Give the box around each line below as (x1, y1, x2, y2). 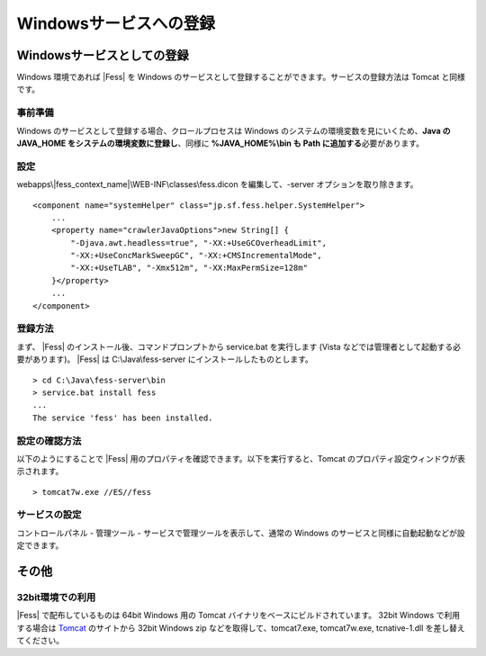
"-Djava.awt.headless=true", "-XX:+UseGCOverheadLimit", (70, 238, 328, 247)
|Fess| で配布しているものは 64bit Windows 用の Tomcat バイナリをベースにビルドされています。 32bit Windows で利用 (16, 610, 461, 621)
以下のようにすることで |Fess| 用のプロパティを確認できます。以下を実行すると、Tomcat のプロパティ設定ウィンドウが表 (16, 453, 466, 463)
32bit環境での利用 (16, 590, 96, 603)
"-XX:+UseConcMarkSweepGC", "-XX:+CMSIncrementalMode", (70, 250, 323, 261)
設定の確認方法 (16, 435, 82, 447)
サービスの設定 (16, 508, 82, 521)
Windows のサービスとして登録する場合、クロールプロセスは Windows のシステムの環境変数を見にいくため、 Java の (16, 125, 451, 136)
